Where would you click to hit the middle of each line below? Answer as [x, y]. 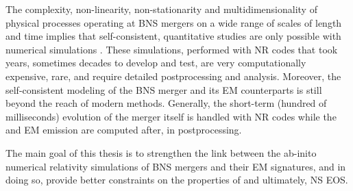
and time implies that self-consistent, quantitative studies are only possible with [173, 36]
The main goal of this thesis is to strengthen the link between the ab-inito [161, 152]
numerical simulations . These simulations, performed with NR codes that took [172, 49]
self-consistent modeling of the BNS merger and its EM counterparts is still [164, 89]
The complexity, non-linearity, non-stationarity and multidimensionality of [161, 9]
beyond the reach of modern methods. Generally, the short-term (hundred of [166, 103]
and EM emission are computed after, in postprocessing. [124, 130]
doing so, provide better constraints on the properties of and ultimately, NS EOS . [177, 180]
